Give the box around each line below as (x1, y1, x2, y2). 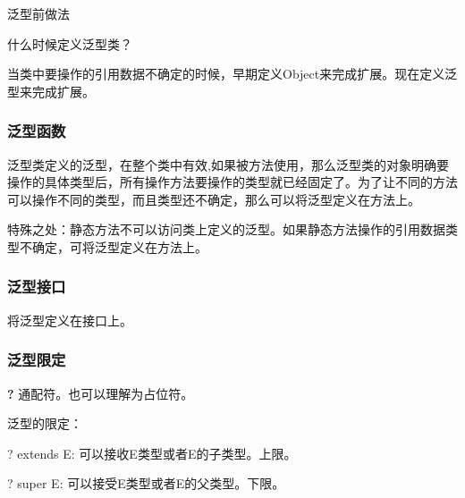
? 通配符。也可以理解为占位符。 (7, 384, 194, 402)
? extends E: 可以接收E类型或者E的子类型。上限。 (7, 443, 297, 462)
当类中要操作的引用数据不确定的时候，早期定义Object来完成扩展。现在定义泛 (7, 64, 458, 83)
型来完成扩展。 (7, 81, 95, 100)
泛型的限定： (7, 414, 82, 433)
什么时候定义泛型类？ (7, 34, 132, 53)
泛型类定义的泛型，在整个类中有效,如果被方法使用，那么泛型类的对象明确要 (7, 155, 449, 173)
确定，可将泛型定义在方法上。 (31, 237, 207, 256)
